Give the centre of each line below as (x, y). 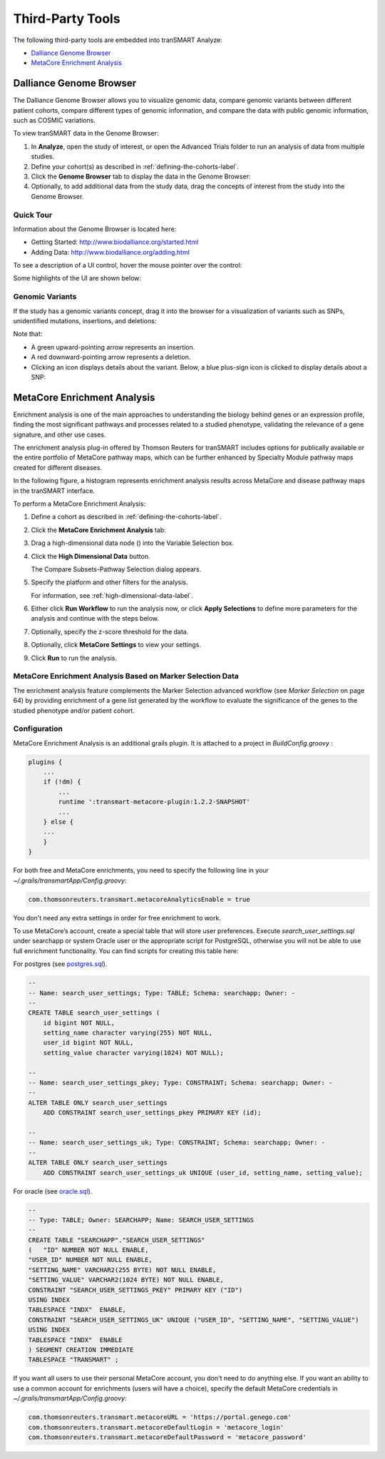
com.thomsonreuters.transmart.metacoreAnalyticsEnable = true (139, 899)
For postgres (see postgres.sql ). (60, 964)
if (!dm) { (62, 782)
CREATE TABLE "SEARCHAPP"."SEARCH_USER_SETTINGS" (117, 1240)
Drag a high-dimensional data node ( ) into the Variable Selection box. (133, 543)
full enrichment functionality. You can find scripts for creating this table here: (126, 951)
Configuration (38, 729)
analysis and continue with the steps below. (95, 619)
